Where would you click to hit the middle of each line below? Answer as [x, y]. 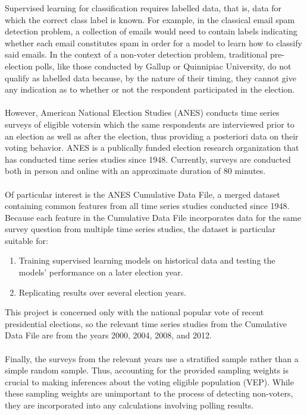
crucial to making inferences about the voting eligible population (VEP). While [149, 381]
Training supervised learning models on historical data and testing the [147, 260]
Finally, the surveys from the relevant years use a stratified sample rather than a [152, 358]
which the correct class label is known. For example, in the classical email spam [150, 19]
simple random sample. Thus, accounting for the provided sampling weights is [147, 370]
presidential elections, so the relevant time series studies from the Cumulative [146, 323]
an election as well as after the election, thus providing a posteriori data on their [152, 136]
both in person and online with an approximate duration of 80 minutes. [135, 171]
